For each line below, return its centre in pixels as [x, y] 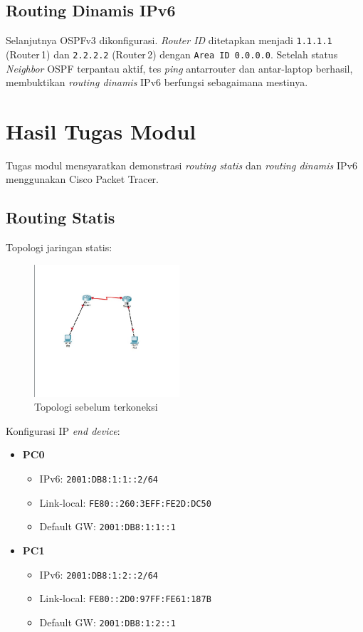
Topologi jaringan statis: [59, 247]
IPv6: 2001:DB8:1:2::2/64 [99, 574]
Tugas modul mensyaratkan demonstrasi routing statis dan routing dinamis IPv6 [181, 165]
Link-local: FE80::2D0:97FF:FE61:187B [125, 598]
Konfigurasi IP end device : [63, 430]
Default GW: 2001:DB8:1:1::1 [107, 526]
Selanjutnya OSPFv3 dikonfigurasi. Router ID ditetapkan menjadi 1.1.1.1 [169, 40]
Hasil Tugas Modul [101, 131]
